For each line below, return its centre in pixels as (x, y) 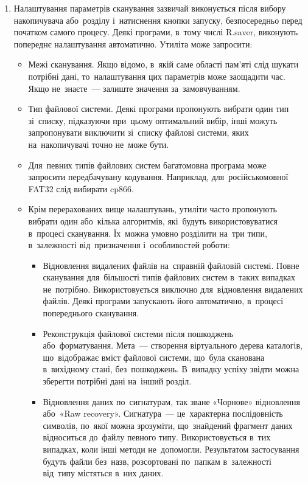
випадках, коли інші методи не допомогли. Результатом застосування (171, 449)
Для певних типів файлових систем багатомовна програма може (147, 165)
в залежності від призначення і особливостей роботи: (129, 245)
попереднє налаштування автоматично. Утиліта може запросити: (133, 43)
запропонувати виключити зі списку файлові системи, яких (138, 132)
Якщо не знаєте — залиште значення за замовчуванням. (134, 88)
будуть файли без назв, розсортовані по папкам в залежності (157, 461)
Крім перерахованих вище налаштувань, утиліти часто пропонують (152, 209)
